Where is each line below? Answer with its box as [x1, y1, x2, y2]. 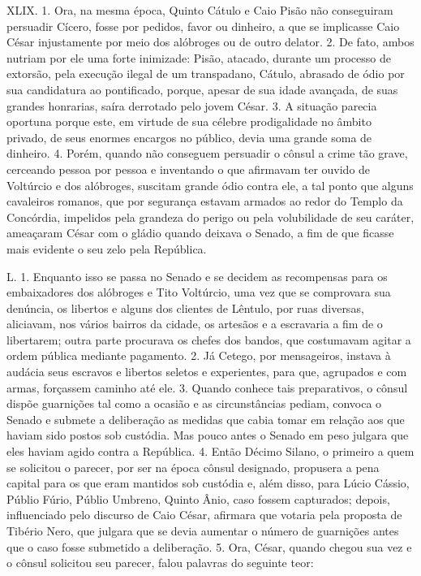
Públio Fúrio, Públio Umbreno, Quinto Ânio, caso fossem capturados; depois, [6, 490, 390, 507]
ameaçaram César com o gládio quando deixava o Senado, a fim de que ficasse [6, 224, 394, 241]
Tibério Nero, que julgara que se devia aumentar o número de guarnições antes [6, 522, 399, 539]
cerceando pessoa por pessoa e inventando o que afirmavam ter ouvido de [6, 160, 371, 177]
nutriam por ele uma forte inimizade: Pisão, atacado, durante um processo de [6, 49, 391, 66]
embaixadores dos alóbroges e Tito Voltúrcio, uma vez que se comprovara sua [6, 284, 391, 301]
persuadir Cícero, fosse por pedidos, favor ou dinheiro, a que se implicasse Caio [6, 17, 400, 34]
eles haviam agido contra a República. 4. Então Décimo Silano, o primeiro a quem [6, 443, 415, 460]
